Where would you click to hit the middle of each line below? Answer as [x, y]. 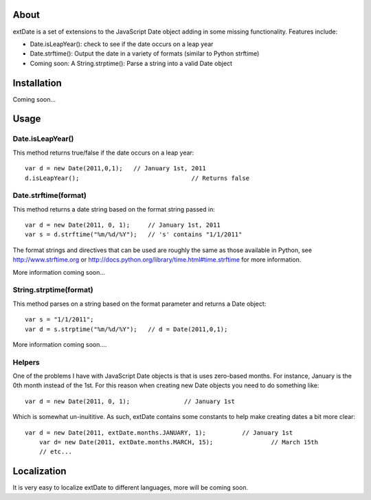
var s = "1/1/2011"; [59, 320]
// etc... [55, 452]
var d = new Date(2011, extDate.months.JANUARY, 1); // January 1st [159, 432]
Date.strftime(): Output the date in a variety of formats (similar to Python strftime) [145, 54]
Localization [40, 471]
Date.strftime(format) [50, 196]
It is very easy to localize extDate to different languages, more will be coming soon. [131, 488]
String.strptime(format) [53, 290]
